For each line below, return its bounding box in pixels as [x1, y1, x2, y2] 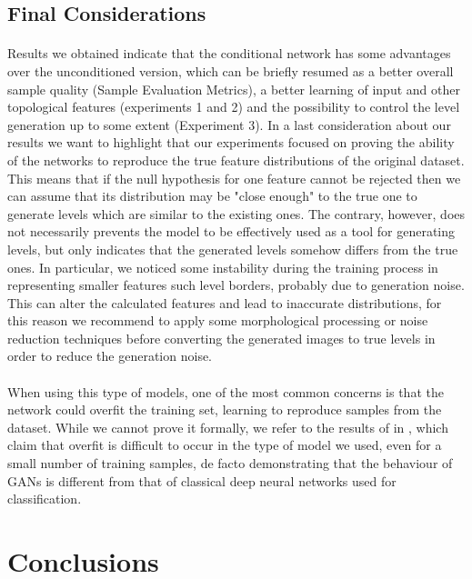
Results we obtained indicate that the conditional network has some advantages [7, 44, 451, 63]
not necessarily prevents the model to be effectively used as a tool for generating [7, 222, 456, 241]
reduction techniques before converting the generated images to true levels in [7, 328, 436, 347]
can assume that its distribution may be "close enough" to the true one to [7, 186, 417, 205]
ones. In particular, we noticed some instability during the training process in [7, 257, 438, 276]
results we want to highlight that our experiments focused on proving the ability [7, 133, 455, 152]
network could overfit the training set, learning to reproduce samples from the [7, 400, 442, 419]
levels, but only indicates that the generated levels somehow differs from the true [7, 239, 458, 258]
